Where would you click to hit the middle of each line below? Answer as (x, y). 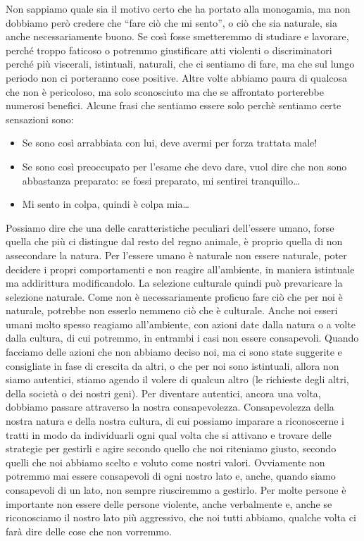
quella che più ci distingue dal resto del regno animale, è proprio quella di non (174, 241)
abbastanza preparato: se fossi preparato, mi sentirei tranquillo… (161, 180)
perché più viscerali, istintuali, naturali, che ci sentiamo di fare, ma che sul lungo (180, 64)
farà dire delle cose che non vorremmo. (89, 531)
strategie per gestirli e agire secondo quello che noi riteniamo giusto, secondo (171, 448)
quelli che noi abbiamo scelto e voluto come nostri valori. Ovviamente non (165, 462)
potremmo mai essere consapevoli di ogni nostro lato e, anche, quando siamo (171, 476)
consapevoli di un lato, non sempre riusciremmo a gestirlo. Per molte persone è (176, 490)
